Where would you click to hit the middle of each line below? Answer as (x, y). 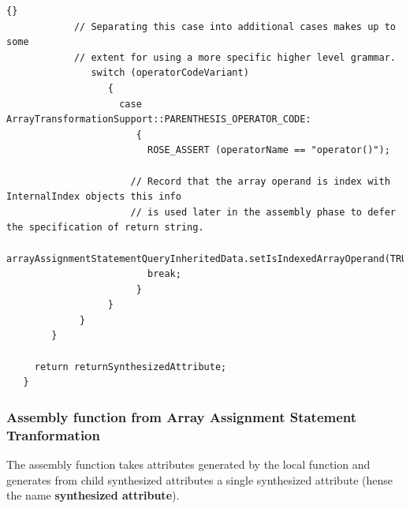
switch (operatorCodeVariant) (170, 73)
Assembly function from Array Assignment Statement (182, 416)
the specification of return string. (105, 228)
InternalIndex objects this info (94, 197)
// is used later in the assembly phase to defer (263, 212)
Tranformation (53, 434)
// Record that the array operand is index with (260, 181)
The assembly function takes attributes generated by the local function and (188, 464)
